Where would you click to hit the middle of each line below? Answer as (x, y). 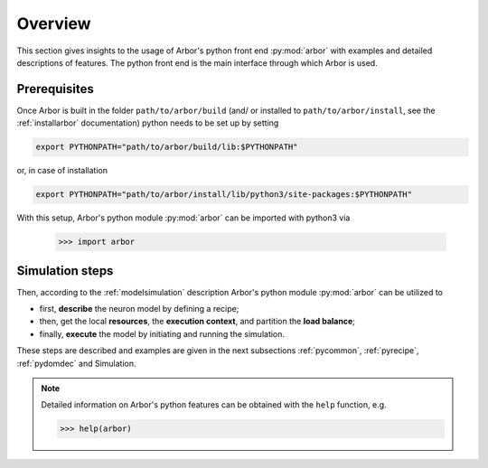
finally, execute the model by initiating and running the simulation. (162, 333)
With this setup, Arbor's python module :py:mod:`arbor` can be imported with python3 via (183, 218)
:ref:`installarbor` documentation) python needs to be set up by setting (148, 123)
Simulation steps (65, 271)
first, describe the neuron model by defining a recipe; (139, 309)
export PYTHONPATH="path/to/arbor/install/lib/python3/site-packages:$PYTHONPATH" (224, 195)
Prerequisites (55, 89)
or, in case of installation (62, 171)
